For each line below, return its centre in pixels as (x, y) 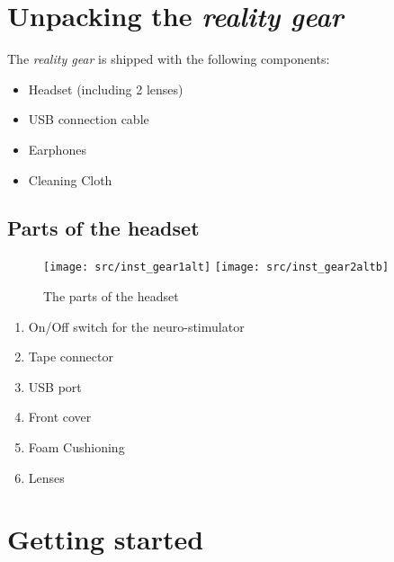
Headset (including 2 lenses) (106, 89)
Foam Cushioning (76, 446)
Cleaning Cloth (70, 179)
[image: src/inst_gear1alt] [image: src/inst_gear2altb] (216, 268)
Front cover (60, 417)
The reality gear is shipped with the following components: (169, 59)
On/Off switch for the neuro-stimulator (136, 326)
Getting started (106, 539)
